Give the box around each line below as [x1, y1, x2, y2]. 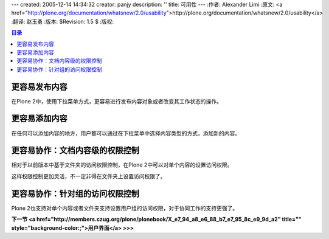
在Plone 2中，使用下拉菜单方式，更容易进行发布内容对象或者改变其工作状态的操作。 [11, 97, 222, 105]
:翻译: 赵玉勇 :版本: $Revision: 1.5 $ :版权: [11, 18, 114, 25]
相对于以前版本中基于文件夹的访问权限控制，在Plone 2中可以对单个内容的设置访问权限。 [11, 161, 233, 168]
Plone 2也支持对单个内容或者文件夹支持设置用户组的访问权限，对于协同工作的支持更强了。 [11, 204, 238, 212]
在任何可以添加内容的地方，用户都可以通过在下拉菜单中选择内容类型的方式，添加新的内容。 [11, 130, 240, 137]
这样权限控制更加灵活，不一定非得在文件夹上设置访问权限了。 [11, 172, 166, 179]
